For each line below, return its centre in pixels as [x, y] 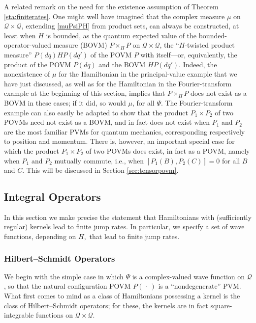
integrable [19, 315]
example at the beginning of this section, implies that [85, 93]
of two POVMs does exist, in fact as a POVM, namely [168, 150]
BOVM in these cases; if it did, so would [65, 102]
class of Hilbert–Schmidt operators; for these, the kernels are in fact [106, 305]
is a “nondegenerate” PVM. [200, 286]
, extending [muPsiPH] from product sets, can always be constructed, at [130, 26]
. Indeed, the [198, 64]
